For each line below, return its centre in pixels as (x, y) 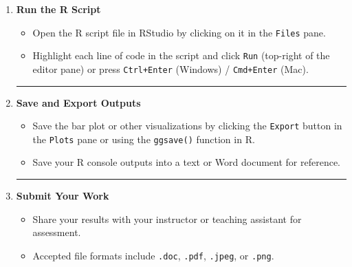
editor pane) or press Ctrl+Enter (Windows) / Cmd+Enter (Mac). (170, 68)
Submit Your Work (63, 196)
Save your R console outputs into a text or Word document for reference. (187, 162)
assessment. (57, 232)
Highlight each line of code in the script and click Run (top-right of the (181, 55)
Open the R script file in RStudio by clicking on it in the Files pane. (179, 32)
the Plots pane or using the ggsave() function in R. (144, 139)
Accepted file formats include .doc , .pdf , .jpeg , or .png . (153, 255)
